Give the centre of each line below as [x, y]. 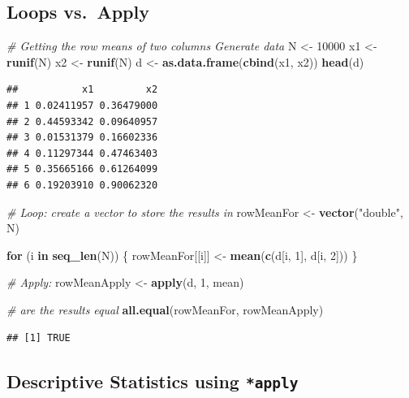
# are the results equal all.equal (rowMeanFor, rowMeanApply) [165, 309]
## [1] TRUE [39, 337]
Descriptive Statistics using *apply [153, 381]
